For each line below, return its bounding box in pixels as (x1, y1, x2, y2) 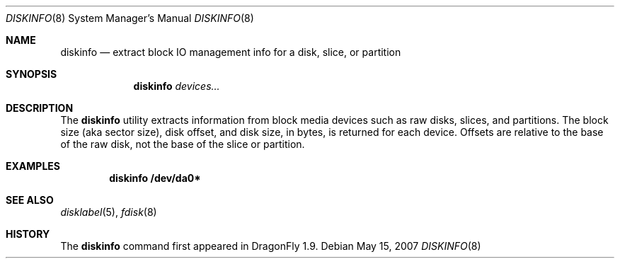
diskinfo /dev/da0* (109, 172, 201, 184)
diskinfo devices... (133, 80, 220, 92)
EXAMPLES (6, 160, 60, 172)
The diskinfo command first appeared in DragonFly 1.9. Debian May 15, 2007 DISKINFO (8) (60, 240, 481, 252)
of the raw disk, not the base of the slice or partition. (60, 138, 305, 150)
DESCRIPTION (6, 102, 74, 114)
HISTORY (6, 228, 50, 240)
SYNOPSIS (6, 68, 57, 80)
